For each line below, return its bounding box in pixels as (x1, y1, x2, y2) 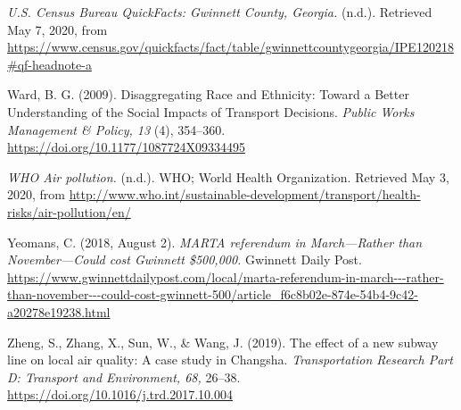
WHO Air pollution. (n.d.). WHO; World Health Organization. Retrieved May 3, (7, 167, 449, 186)
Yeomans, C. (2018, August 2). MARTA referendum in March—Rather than (7, 232, 423, 251)
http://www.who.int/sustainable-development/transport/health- (69, 185, 421, 204)
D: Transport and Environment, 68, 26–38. (7, 367, 241, 386)
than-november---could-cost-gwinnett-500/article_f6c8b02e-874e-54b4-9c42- (7, 285, 418, 304)
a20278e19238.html (7, 302, 111, 321)
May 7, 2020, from (7, 20, 108, 38)
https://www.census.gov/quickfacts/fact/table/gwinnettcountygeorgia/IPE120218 (7, 38, 454, 56)
